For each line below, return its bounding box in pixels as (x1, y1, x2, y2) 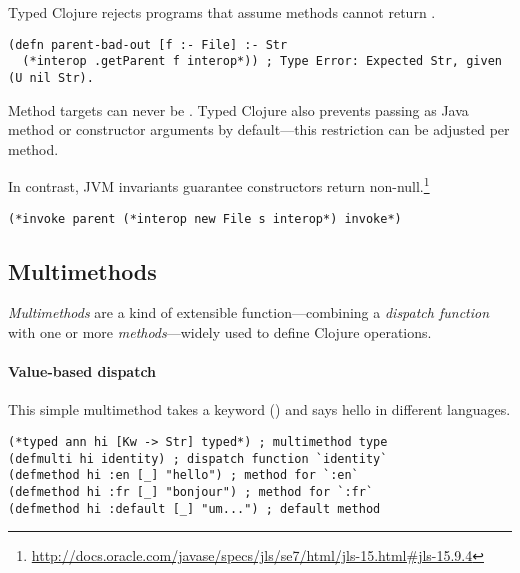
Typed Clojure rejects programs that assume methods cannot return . (8, 2, 436, 22)
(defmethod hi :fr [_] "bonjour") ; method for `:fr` (8, 485, 374, 499)
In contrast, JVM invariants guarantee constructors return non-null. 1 (8, 173, 430, 196)
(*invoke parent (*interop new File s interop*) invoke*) (8, 211, 402, 226)
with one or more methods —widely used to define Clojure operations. (8, 322, 432, 343)
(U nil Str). (8, 70, 94, 85)
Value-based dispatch (8, 361, 157, 382)
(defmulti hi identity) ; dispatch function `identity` (8, 451, 388, 466)
